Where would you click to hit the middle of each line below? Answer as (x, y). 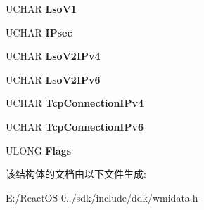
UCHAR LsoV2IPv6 (53, 79)
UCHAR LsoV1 (41, 8)
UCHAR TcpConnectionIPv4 (75, 103)
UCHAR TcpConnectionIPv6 (75, 126)
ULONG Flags (39, 150)
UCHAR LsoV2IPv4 (53, 56)
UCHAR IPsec (39, 32)
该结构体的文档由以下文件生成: (76, 174)
